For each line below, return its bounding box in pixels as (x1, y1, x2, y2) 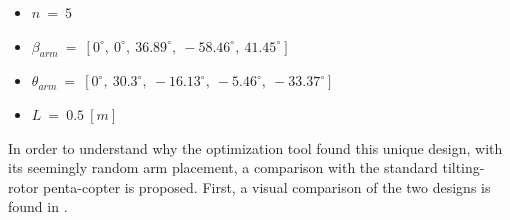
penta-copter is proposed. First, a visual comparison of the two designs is (43, 176, 491, 197)
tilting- (442, 157, 485, 178)
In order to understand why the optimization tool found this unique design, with (8, 137, 503, 158)
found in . (8, 196, 68, 217)
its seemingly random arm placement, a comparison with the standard (8, 157, 438, 178)
